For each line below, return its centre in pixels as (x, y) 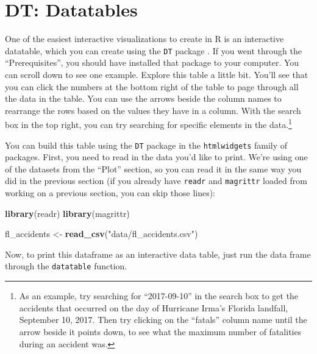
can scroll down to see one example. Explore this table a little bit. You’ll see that (157, 74)
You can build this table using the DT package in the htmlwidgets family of (146, 145)
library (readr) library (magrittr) (67, 213)
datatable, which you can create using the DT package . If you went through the (153, 50)
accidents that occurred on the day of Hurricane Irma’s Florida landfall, (154, 307)
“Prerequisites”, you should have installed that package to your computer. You (152, 62)
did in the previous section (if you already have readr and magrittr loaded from (156, 181)
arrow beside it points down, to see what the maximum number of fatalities (160, 331)
